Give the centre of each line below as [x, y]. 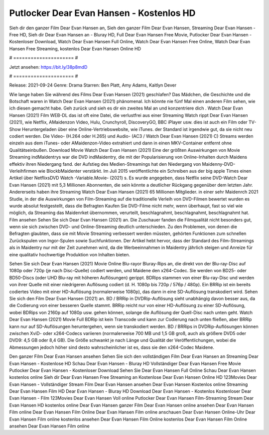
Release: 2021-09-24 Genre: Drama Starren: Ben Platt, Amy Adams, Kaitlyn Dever [93, 85]
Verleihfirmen [23, 171]
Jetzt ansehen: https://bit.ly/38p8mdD [48, 67]
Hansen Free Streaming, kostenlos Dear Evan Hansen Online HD [75, 49]
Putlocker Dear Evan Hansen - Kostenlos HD [102, 13]
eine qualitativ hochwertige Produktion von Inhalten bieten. [70, 254]
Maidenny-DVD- [219, 164]
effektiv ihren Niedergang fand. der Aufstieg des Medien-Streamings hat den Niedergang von [105, 164]
